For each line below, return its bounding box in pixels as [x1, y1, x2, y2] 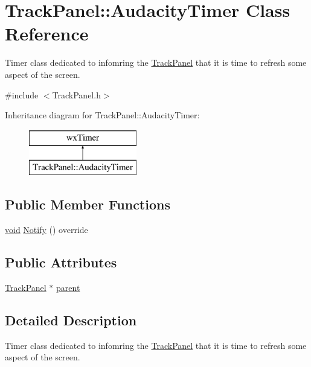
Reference [5, 21, 89, 46]
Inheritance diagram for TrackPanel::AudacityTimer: [5, 109, 200, 121]
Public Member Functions [5, 195, 170, 214]
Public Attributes [5, 253, 117, 272]
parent [56, 281, 80, 293]
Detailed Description [5, 310, 137, 329]
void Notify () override [5, 223, 88, 236]
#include [5, 88, 39, 101]
